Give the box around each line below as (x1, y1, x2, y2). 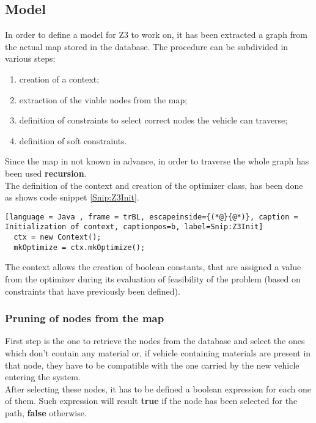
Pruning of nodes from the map (5, 311, 164, 326)
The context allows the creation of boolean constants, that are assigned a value (5, 260, 301, 273)
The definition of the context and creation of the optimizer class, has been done (5, 178, 303, 191)
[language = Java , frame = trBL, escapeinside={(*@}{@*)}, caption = (5, 212, 298, 221)
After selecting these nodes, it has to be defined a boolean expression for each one (5, 382, 312, 395)
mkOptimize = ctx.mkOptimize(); (13, 243, 145, 252)
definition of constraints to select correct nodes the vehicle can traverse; (19, 114, 288, 127)
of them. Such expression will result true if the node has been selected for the (5, 394, 298, 407)
